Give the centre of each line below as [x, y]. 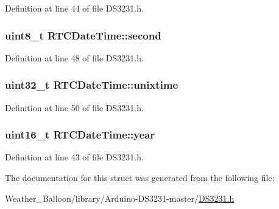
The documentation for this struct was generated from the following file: [140, 178]
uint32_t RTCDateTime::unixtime [92, 85]
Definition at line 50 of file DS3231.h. [74, 107]
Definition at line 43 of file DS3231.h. [74, 157]
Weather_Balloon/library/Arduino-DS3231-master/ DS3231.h [120, 198]
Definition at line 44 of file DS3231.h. [74, 8]
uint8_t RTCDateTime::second [83, 35]
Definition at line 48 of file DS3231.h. [74, 57]
